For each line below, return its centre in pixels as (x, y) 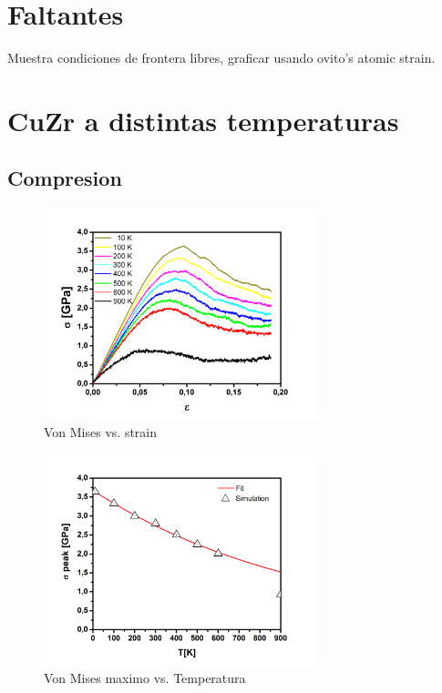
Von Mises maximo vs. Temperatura (145, 677)
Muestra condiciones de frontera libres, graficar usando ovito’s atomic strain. (221, 58)
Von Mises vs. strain (101, 431)
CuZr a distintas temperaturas (203, 120)
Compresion (65, 178)
